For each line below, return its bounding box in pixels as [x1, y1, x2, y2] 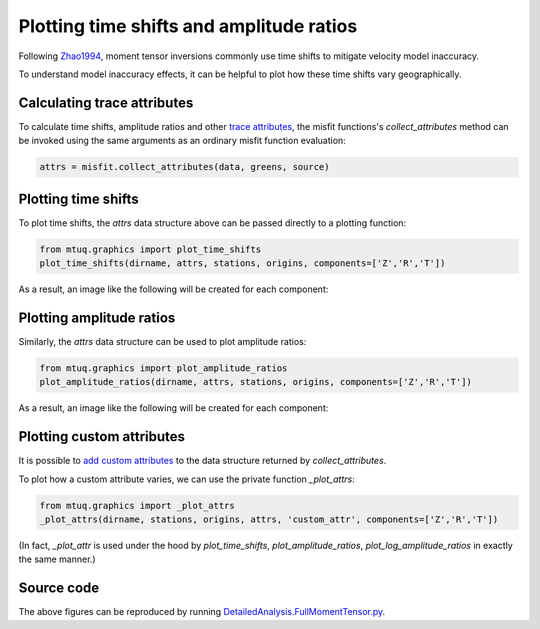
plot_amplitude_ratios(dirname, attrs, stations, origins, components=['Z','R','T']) [39, 376, 472, 388]
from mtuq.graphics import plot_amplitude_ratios [39, 362, 288, 374]
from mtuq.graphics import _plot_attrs [39, 500, 235, 511]
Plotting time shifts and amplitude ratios [18, 15, 358, 37]
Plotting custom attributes [18, 428, 185, 445]
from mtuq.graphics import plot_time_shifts [39, 243, 262, 255]
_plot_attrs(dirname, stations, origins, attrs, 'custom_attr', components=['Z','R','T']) [39, 514, 499, 525]
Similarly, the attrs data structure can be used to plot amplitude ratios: [18, 335, 307, 347]
